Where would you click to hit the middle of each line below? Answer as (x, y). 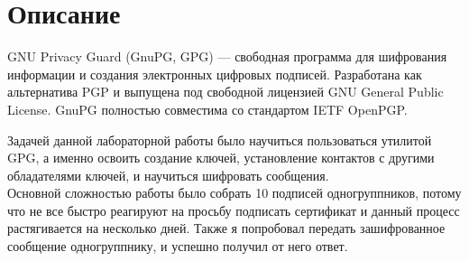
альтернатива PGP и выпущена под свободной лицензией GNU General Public (225, 92)
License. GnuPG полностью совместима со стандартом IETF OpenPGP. (207, 109)
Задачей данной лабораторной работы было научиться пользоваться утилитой (220, 140)
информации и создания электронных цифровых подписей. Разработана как (215, 74)
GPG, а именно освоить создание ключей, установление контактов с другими (221, 158)
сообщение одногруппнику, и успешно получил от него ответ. (178, 246)
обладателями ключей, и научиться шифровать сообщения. (168, 175)
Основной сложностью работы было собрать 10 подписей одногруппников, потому (234, 193)
